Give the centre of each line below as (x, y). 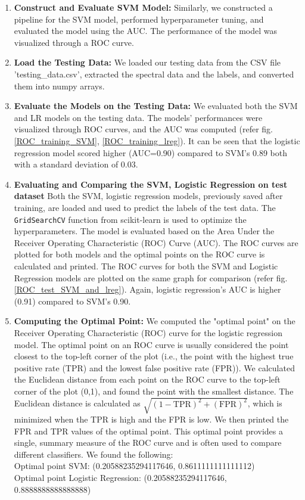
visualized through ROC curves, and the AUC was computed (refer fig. (143, 129)
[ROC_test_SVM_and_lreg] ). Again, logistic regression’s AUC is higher (147, 289)
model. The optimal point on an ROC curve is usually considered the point (151, 344)
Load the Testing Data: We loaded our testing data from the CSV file (147, 62)
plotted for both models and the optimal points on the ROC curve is (139, 254)
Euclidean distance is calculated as (77, 403)
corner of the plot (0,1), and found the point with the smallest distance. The (154, 391)
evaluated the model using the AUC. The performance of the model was (145, 31)
